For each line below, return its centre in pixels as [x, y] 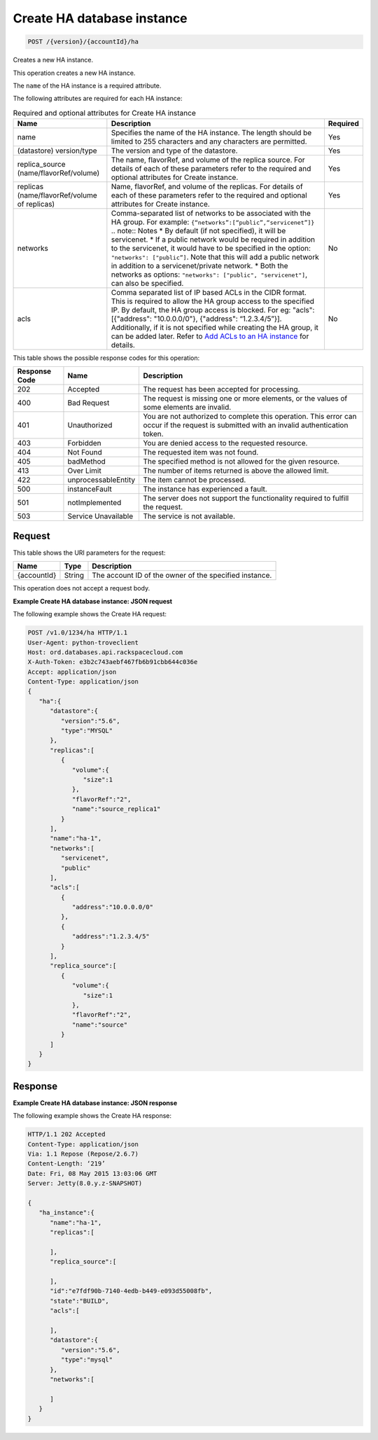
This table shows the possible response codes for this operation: [106, 358]
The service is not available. [189, 516]
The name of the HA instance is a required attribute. [87, 85]
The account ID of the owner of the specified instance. [182, 576]
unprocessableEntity [101, 480]
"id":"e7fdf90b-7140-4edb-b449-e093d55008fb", [131, 1291]
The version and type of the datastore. [174, 151]
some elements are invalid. [187, 408]
